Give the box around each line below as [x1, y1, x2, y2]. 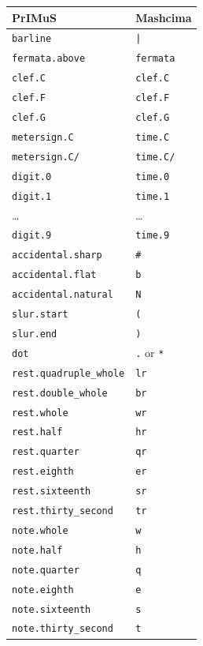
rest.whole [12, 407, 68, 419]
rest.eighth [12, 466, 74, 478]
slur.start [12, 308, 68, 320]
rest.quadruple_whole [12, 367, 125, 379]
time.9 [135, 230, 170, 242]
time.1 [135, 190, 170, 202]
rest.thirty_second [12, 505, 113, 517]
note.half [12, 544, 63, 556]
